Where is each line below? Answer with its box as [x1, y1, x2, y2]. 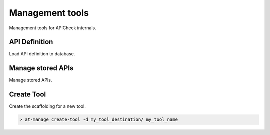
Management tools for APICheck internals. [9, 25, 97, 31]
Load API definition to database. [9, 51, 75, 57]
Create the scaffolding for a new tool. [9, 103, 86, 109]
